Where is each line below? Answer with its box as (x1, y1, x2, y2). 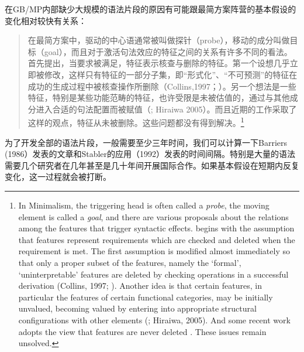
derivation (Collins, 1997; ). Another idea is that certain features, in (18, 279, 262, 292)
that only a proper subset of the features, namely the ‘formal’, (18, 256, 241, 268)
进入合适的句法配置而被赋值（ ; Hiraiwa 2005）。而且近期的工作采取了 (36, 102, 297, 115)
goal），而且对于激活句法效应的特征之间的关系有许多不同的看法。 (44, 45, 292, 57)
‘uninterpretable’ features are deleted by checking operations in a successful (18, 268, 289, 280)
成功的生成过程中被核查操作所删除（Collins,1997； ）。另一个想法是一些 (27, 80, 296, 92)
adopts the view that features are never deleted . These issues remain (18, 325, 267, 337)
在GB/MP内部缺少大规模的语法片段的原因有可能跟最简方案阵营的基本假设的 (5, 3, 296, 15)
